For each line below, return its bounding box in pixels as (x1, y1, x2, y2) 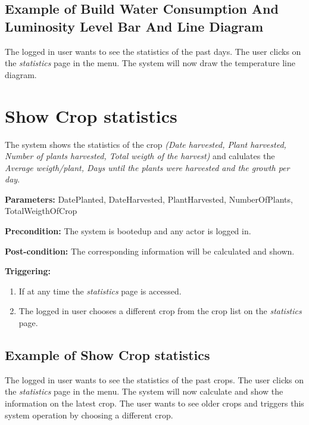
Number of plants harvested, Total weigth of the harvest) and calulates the (5, 150, 275, 162)
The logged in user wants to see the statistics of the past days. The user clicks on (5, 45, 301, 57)
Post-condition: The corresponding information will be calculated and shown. (5, 244, 295, 257)
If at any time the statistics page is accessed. (18, 284, 182, 297)
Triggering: (5, 265, 51, 277)
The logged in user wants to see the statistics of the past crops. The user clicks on (5, 373, 304, 386)
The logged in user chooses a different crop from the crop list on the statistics (18, 305, 302, 317)
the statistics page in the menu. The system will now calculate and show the (5, 385, 283, 398)
